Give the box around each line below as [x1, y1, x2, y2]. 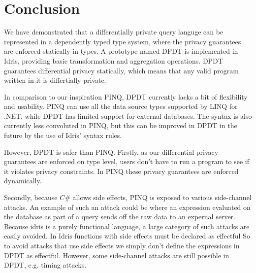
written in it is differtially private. [4, 75, 106, 85]
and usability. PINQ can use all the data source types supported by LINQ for [4, 101, 238, 111]
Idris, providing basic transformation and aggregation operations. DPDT [4, 55, 223, 66]
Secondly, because [4, 192, 58, 203]
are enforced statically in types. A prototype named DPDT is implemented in [4, 46, 238, 56]
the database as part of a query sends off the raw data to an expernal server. [4, 211, 235, 222]
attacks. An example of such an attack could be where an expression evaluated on [4, 202, 251, 212]
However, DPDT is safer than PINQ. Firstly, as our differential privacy [4, 146, 219, 157]
